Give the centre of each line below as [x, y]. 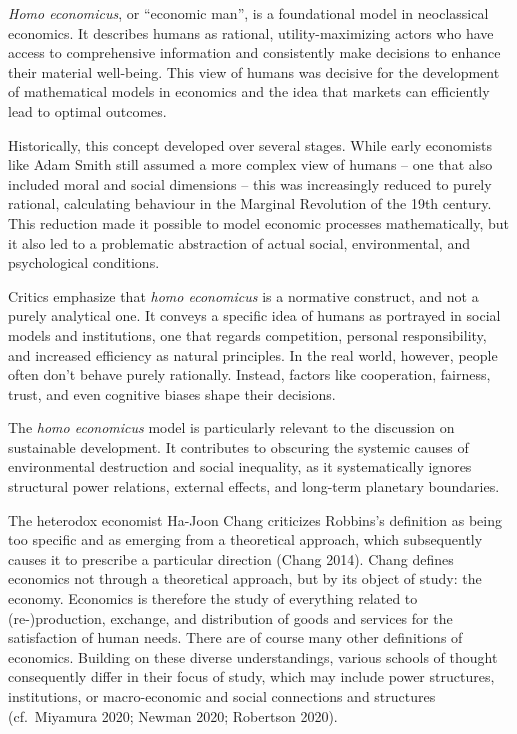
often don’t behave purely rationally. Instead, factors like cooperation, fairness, [249, 374]
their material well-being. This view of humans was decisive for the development [254, 71]
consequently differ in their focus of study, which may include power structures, [251, 676]
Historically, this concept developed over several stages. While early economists [250, 144]
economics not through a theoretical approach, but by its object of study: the [245, 578]
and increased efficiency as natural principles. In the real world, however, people [253, 354]
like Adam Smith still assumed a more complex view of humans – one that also [250, 164]
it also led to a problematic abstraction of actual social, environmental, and [239, 242]
